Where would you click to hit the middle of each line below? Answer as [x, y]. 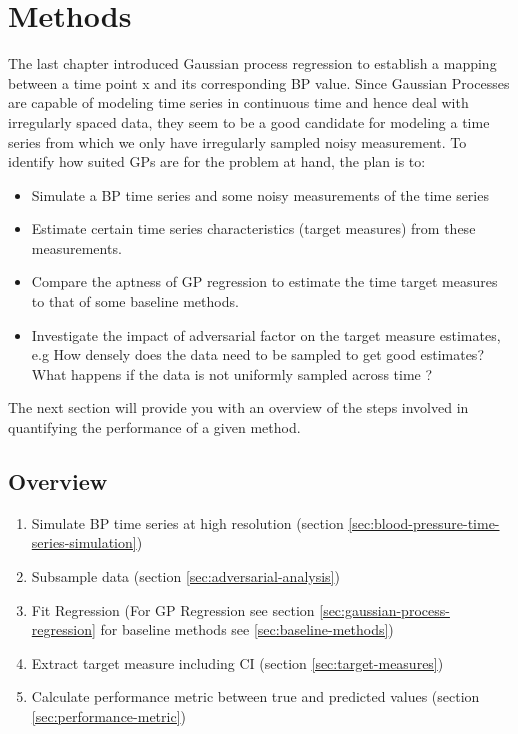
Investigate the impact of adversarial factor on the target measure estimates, [266, 334]
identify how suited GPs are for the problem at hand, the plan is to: [217, 161]
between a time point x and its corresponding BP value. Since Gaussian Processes [259, 82]
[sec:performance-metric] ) [108, 715]
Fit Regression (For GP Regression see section [173, 609]
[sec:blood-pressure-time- [424, 522]
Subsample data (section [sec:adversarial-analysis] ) [185, 576]
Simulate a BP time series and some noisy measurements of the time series [260, 194]
